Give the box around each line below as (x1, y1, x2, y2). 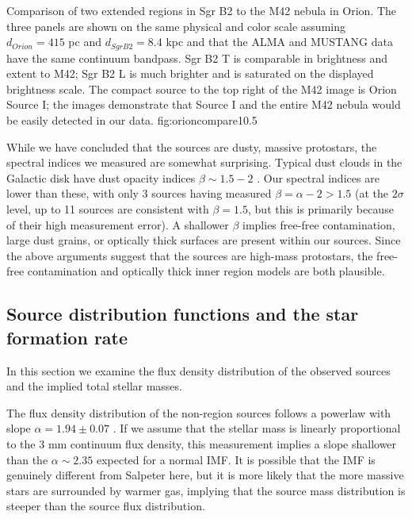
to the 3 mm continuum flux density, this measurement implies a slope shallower (6, 435, 397, 452)
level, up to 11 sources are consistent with (6, 200, 209, 217)
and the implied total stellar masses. (6, 378, 182, 394)
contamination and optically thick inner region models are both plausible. (27, 263, 385, 279)
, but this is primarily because (248, 200, 394, 217)
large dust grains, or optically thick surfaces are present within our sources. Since (6, 232, 401, 248)
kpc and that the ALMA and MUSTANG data (166, 33, 393, 50)
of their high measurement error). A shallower (6, 216, 229, 233)
